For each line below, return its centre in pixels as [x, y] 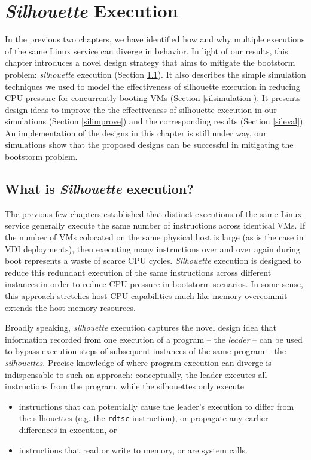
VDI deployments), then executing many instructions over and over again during [153, 249]
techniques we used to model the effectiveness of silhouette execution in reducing [153, 86]
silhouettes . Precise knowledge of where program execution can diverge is [138, 362]
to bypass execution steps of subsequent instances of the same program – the [146, 351]
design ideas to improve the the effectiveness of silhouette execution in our [141, 109]
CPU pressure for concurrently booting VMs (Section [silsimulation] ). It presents [153, 98]
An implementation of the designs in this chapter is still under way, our [136, 132]
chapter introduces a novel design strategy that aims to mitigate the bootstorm [150, 63]
